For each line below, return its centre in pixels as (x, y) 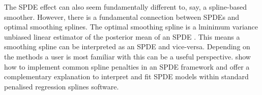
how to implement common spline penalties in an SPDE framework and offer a (127, 66)
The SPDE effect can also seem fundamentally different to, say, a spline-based (125, 7)
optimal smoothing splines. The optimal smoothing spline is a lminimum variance (131, 27)
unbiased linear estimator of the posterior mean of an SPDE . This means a (122, 36)
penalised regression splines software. (62, 86)
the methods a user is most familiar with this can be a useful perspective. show (127, 56)
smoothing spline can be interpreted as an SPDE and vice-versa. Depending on (127, 46)
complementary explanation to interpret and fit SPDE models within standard (126, 76)
